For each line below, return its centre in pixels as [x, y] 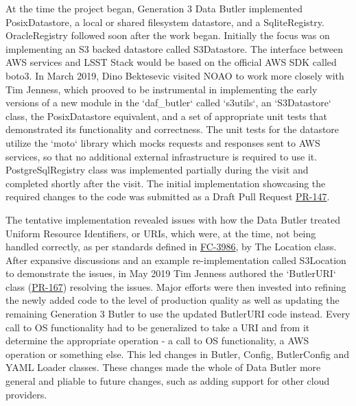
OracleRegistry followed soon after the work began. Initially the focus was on [168, 35]
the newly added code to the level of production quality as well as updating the [173, 300]
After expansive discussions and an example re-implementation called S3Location [176, 260]
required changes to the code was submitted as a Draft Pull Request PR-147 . [168, 196]
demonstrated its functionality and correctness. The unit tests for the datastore [173, 129]
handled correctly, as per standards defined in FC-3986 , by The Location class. [171, 247]
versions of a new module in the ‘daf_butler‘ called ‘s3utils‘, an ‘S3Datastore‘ [168, 103]
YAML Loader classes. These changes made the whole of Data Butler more [163, 367]
